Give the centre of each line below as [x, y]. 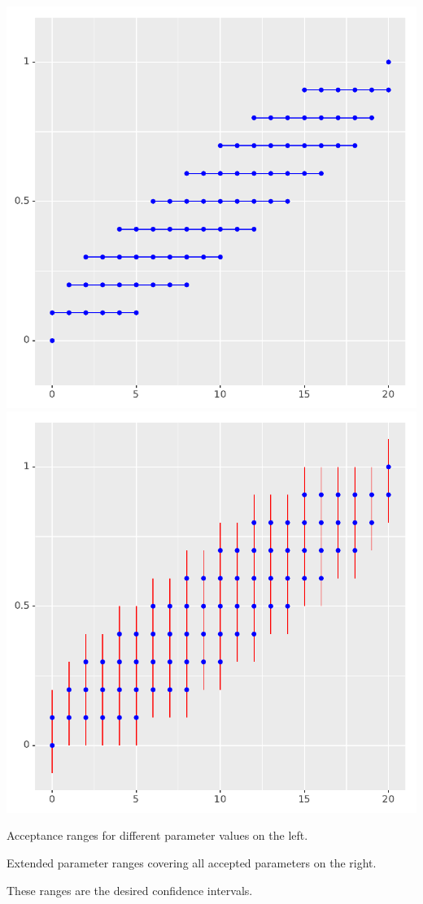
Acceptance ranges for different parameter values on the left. [157, 835]
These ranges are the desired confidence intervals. [130, 890]
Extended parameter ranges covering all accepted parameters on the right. [192, 862]
